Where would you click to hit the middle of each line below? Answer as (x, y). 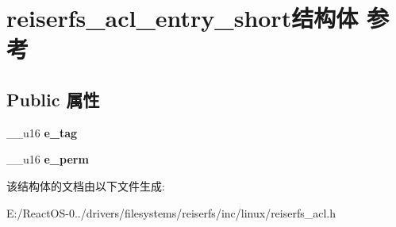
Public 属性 (53, 99)
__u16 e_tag (42, 132)
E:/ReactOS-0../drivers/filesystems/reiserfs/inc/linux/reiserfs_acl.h (171, 212)
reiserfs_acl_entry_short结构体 (183, 18)
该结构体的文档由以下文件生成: (86, 185)
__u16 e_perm (48, 159)
